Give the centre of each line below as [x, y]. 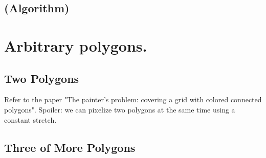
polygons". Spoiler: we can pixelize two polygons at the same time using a [120, 109]
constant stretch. [30, 119]
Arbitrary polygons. [76, 45]
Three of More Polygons [70, 147]
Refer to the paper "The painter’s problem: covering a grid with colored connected [133, 99]
